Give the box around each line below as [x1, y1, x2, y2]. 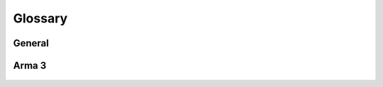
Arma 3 [13, 60, 47, 72]
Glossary [13, 11, 68, 26]
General [13, 37, 50, 49]
